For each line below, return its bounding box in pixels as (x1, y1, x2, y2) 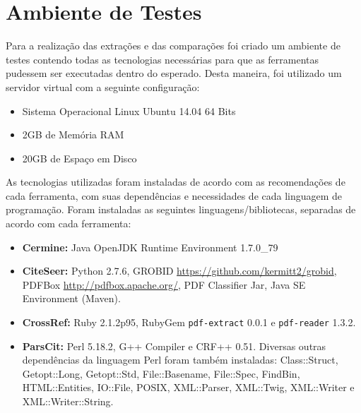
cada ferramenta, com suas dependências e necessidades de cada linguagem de (6, 188, 343, 203)
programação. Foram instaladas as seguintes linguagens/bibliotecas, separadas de (6, 202, 356, 217)
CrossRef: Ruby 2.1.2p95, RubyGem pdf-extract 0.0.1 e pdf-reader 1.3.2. (22, 315, 356, 330)
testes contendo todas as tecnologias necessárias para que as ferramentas (6, 52, 319, 66)
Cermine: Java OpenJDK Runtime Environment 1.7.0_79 (22, 239, 278, 254)
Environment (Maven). (22, 291, 121, 306)
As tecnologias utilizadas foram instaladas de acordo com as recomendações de (6, 174, 345, 189)
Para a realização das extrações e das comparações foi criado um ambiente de (6, 38, 341, 53)
